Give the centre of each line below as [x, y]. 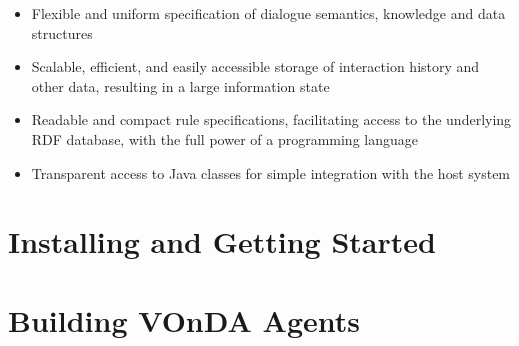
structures [62, 32]
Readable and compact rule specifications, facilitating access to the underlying [271, 119]
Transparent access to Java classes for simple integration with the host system [271, 172]
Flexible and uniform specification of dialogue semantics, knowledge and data [268, 13]
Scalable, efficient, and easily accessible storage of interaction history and [255, 66]
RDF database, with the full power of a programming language [224, 138]
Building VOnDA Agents [184, 319]
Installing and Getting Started [222, 241]
